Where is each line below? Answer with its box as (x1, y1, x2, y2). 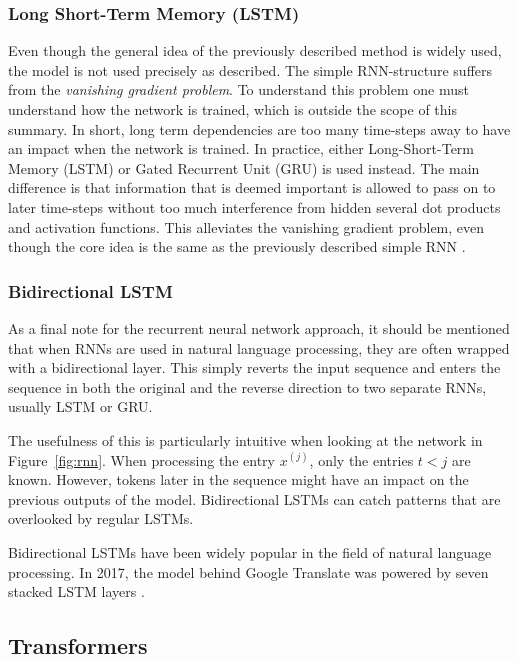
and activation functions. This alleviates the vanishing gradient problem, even (8, 216, 485, 237)
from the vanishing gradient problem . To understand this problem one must (8, 79, 469, 100)
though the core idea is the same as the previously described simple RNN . (8, 236, 466, 257)
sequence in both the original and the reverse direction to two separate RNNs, (8, 376, 487, 397)
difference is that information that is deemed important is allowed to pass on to (8, 177, 496, 198)
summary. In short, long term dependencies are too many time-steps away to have (8, 118, 511, 139)
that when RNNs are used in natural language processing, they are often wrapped (8, 337, 510, 358)
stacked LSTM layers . (8, 581, 145, 602)
